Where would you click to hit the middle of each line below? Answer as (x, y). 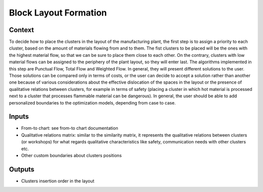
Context (21, 30)
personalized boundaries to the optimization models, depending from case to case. (92, 103)
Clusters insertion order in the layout (58, 181)
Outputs (22, 169)
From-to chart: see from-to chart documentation (70, 128)
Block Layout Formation (58, 13)
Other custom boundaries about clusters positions (71, 156)
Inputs (19, 117)
